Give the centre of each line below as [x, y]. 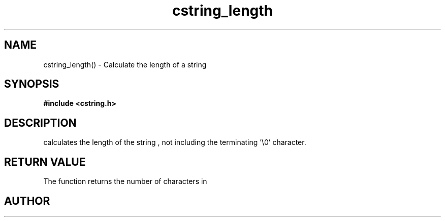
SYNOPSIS [32, 84]
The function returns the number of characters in [125, 181]
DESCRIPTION [40, 123]
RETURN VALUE [45, 162]
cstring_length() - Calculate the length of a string [125, 64]
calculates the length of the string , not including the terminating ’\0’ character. [175, 142]
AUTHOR [27, 201]
